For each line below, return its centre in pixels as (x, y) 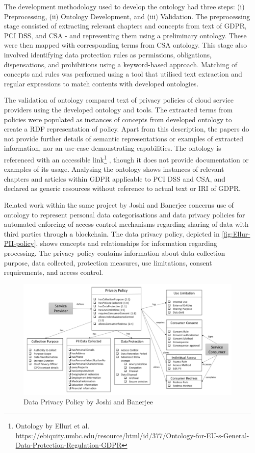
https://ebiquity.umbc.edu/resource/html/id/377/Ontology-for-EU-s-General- (132, 435)
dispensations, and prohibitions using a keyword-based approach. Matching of (121, 64)
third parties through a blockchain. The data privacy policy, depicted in (112, 233)
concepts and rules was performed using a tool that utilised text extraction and (123, 74)
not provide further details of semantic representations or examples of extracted (124, 138)
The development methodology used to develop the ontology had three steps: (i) (124, 6)
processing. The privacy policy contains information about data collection (115, 253)
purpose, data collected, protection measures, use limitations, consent (108, 262)
